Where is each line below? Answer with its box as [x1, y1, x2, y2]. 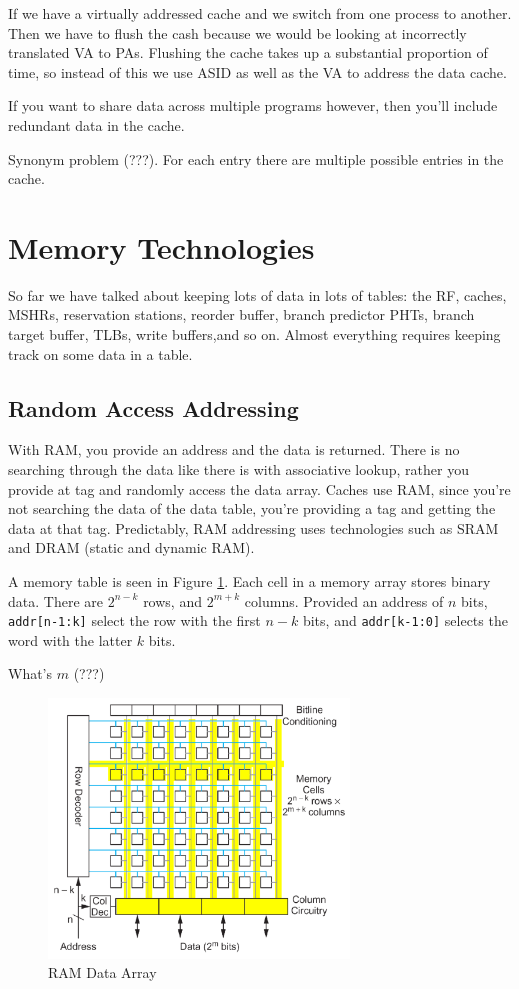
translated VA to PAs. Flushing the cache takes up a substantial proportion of [8, 42, 488, 63]
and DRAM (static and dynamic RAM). [8, 537, 255, 558]
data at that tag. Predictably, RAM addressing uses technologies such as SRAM [8, 517, 499, 538]
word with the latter [8, 629, 133, 650]
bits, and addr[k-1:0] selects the [302, 610, 508, 631]
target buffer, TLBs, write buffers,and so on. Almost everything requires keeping [8, 324, 501, 345]
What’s [8, 663, 53, 684]
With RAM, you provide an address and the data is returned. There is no [8, 439, 460, 460]
